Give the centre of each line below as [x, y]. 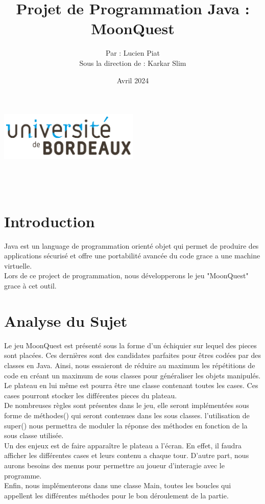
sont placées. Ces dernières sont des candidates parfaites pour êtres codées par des [133, 355]
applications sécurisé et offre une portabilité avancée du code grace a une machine [132, 256]
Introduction [50, 221]
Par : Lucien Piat [133, 53]
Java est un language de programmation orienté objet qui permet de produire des [131, 245]
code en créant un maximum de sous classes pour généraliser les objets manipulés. [132, 375]
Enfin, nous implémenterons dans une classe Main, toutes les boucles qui [118, 485]
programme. [23, 475]
